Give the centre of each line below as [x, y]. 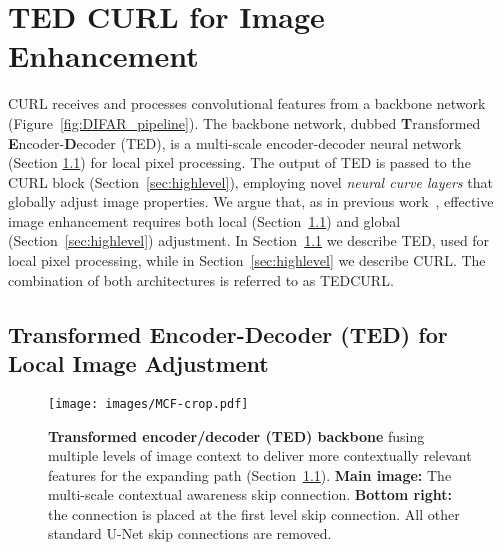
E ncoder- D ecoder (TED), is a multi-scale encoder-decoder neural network [235, 142]
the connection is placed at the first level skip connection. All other [254, 513]
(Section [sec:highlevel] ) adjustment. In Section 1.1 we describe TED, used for [249, 240]
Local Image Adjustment [138, 363]
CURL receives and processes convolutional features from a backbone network [247, 103]
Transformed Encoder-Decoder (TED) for [228, 333]
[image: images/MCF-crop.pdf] [148, 403]
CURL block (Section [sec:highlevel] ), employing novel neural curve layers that [250, 181]
